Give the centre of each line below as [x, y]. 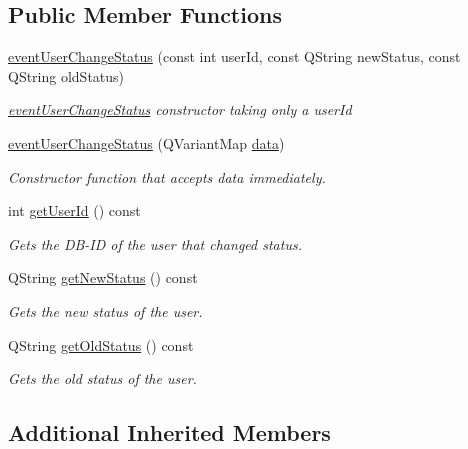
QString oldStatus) [66, 75]
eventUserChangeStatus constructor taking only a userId [180, 109]
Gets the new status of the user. [105, 310]
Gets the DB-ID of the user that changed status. [155, 243]
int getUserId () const [74, 210]
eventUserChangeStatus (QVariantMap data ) [146, 142]
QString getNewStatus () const [103, 277]
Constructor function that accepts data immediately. [167, 176]
